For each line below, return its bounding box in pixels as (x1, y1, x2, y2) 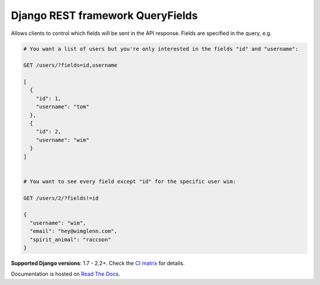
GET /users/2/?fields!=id (23, 194, 99, 201)
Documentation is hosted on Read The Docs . (11, 270, 120, 278)
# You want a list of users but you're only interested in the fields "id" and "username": (23, 45, 299, 52)
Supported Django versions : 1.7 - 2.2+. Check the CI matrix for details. (11, 260, 185, 267)
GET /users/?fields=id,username (23, 62, 118, 69)
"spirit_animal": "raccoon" (30, 236, 111, 243)
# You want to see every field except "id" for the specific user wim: (23, 178, 236, 185)
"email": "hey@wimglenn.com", (30, 228, 118, 235)
